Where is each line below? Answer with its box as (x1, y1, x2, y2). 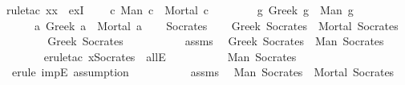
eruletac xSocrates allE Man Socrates (43, 48, 297, 64)
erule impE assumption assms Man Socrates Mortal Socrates (11, 64, 395, 80)
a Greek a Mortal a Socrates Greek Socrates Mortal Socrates (34, 17, 399, 33)
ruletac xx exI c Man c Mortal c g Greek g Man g (6, 2, 354, 17)
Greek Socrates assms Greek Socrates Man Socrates (47, 33, 384, 49)
